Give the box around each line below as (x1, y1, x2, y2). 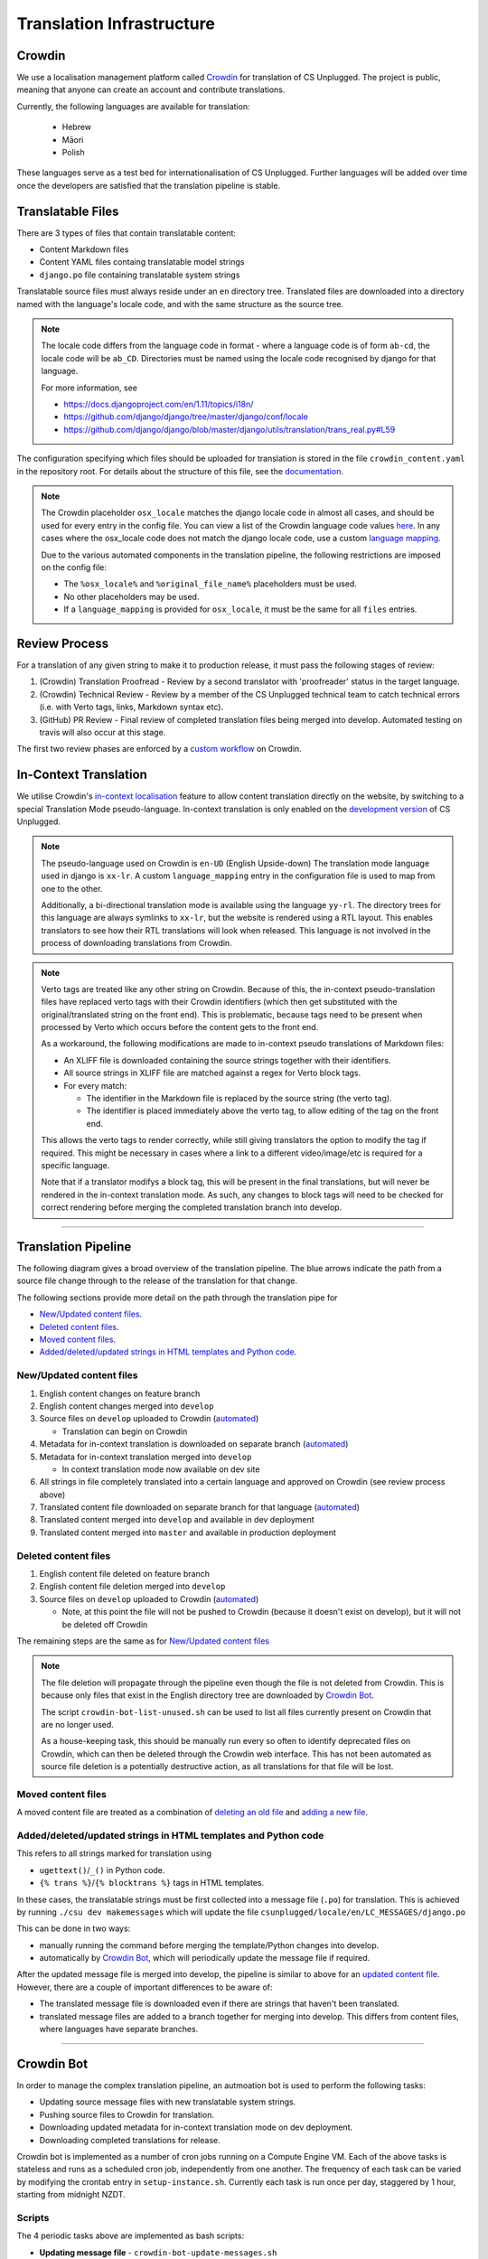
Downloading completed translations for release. (39, 2134, 221, 2145)
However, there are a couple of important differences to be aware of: (16, 1982, 273, 1992)
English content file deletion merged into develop (39, 1581, 226, 1592)
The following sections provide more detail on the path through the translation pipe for (16, 1292, 338, 1303)
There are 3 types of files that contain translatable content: (16, 227, 237, 239)
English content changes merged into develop (39, 1401, 214, 1411)
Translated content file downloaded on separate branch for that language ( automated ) (39, 1502, 361, 1513)
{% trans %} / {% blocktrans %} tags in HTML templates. (39, 1878, 265, 1889)
